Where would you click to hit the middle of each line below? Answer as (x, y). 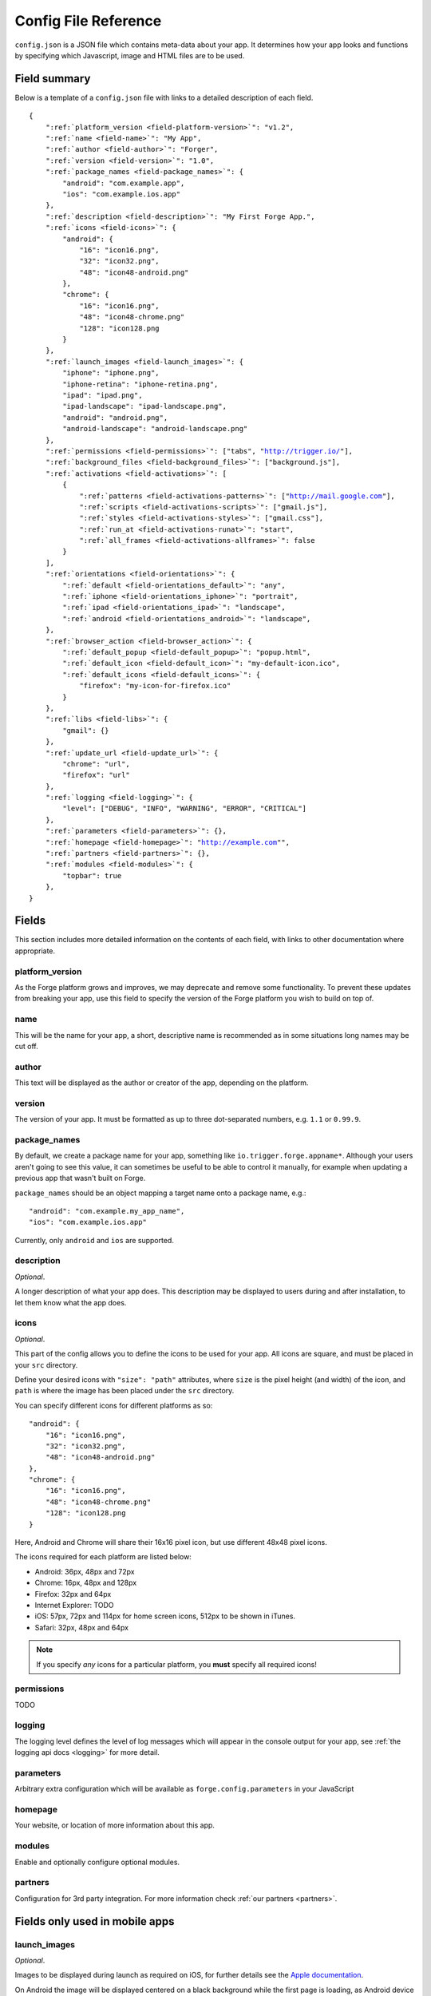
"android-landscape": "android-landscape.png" (155, 429)
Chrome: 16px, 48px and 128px (86, 1583)
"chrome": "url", (97, 764)
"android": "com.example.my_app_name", (107, 1211)
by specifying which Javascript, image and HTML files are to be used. (130, 55)
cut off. (27, 1046)
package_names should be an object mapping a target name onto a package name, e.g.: (160, 1193)
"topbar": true (92, 875)
